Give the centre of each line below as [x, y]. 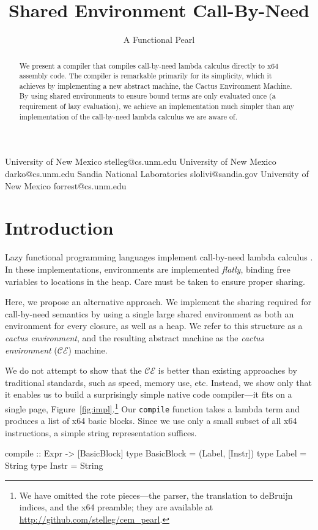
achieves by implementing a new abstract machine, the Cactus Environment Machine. [156, 85]
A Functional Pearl [159, 40]
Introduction [59, 228]
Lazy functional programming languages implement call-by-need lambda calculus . [159, 257]
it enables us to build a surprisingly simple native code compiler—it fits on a [149, 394]
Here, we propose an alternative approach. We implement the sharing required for [158, 302]
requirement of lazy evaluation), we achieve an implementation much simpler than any [157, 106]
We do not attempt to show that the [73, 370]
